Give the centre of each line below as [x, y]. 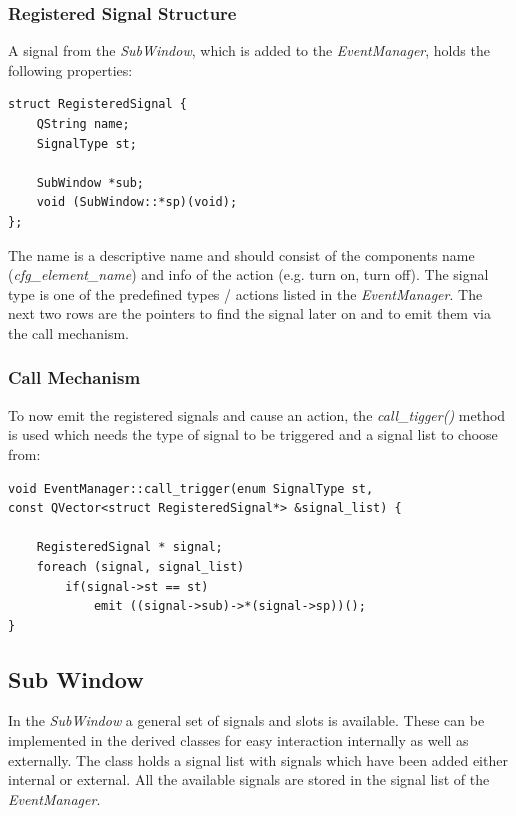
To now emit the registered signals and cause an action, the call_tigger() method [257, 414]
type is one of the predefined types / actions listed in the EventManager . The [245, 293]
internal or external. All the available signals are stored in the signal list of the [249, 779]
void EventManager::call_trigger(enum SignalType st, [191, 488]
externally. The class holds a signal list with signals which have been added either [258, 759]
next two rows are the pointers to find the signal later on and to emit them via [249, 313]
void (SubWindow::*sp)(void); [137, 202]
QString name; [83, 124]
